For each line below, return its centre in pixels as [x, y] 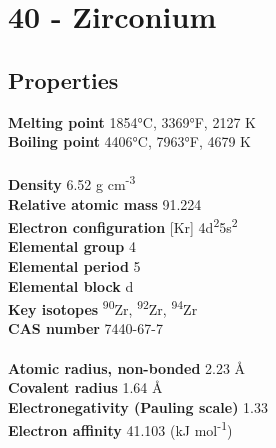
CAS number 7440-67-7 [85, 328]
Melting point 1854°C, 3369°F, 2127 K [132, 121]
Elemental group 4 [72, 246]
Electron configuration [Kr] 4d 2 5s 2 [123, 225]
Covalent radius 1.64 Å [85, 387]
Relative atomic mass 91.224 [105, 203]
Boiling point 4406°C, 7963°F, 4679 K [130, 141]
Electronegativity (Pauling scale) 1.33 [138, 406]
